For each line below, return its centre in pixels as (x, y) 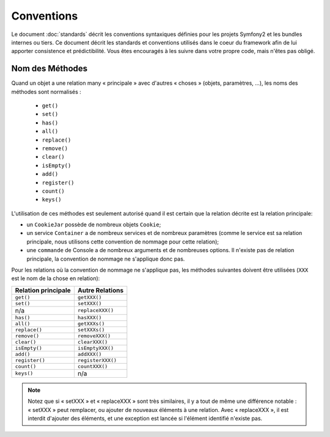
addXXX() (90, 354)
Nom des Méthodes (50, 69)
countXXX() (93, 366)
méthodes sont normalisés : (46, 92)
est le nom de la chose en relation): (56, 278)
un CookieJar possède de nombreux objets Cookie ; (94, 225)
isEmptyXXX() (96, 348)
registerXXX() (97, 360)
